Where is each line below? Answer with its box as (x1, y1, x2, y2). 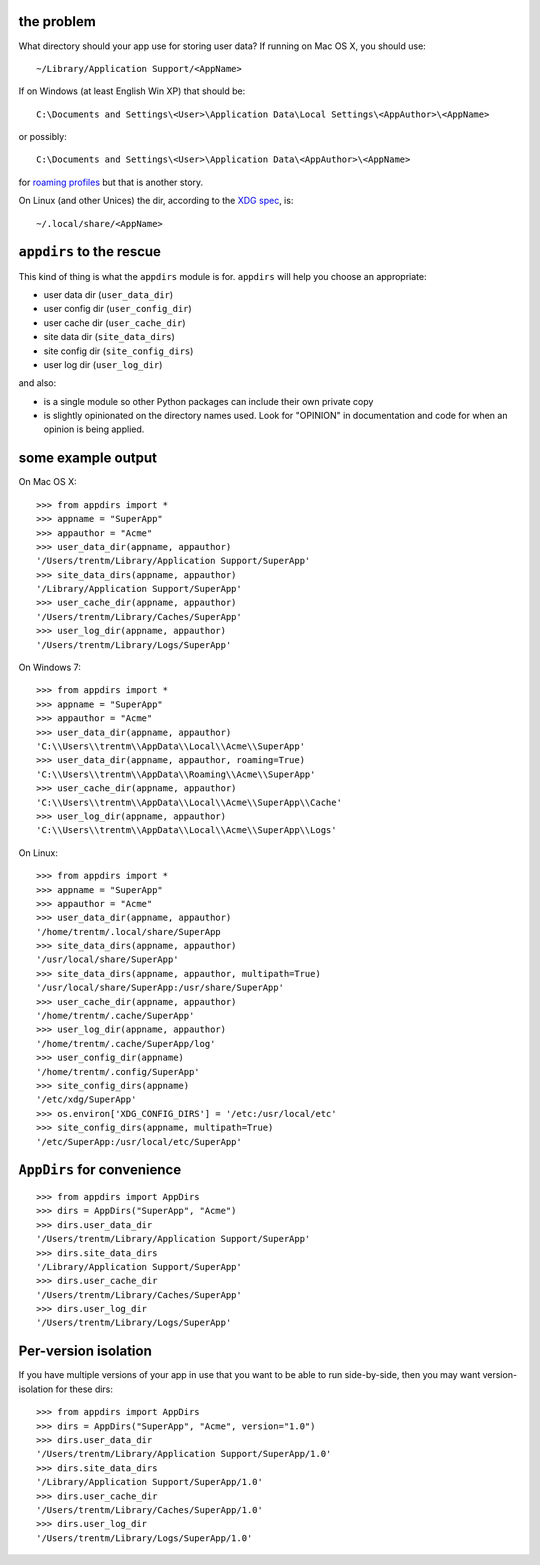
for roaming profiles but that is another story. (18, 176, 204, 188)
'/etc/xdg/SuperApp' (36, 1094, 137, 1105)
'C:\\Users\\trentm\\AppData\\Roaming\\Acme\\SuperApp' (36, 768, 316, 780)
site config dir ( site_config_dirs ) (43, 345, 194, 357)
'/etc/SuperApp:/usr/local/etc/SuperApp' (36, 1136, 242, 1147)
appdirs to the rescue (18, 243, 162, 260)
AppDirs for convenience (18, 1161, 182, 1179)
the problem (18, 13, 97, 30)
